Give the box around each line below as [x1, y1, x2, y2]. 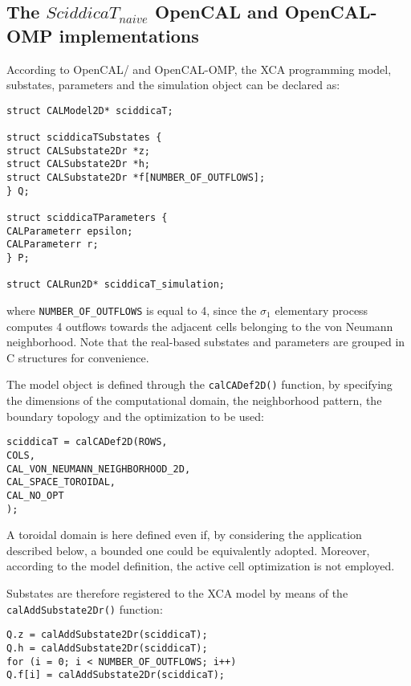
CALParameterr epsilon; [6, 225, 133, 237]
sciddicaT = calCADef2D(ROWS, [6, 436, 168, 448]
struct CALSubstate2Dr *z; [6, 145, 150, 157]
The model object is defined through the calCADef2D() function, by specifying [6, 376, 393, 393]
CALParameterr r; [6, 239, 99, 251]
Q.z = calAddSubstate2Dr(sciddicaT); [6, 629, 208, 641]
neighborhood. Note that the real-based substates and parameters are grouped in [6, 333, 405, 350]
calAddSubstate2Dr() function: [6, 600, 163, 617]
